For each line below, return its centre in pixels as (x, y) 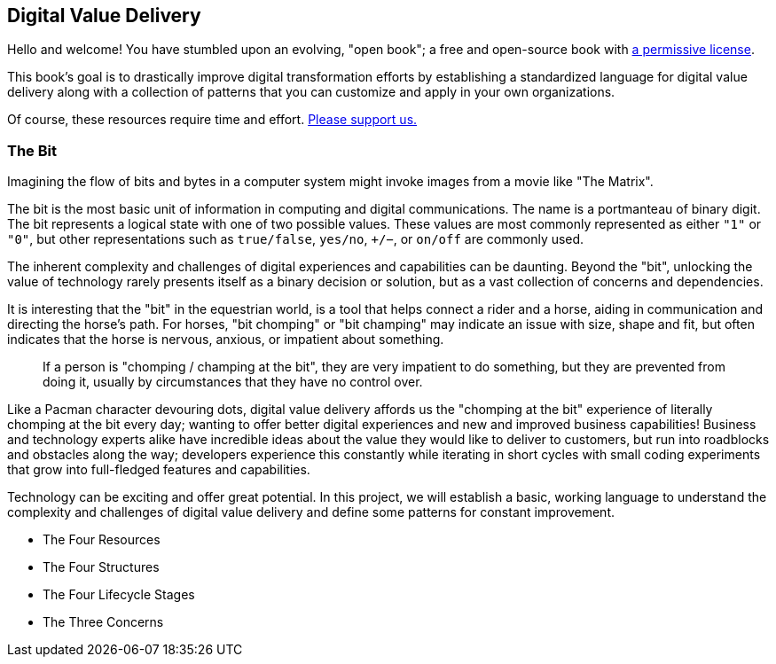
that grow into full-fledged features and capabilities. (159, 470)
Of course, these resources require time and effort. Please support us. (212, 120)
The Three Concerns (103, 622)
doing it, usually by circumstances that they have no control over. (233, 382)
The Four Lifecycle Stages (119, 595)
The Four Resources (102, 540)
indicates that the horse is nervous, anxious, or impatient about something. (226, 340)
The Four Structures (101, 567)
